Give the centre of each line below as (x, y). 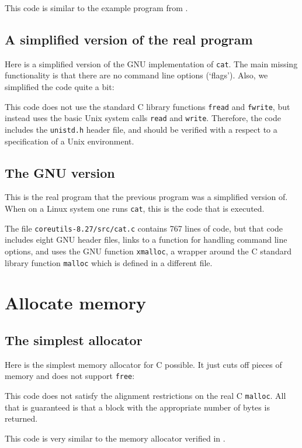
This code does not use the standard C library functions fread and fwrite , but (147, 106)
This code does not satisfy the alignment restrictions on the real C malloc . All (145, 396)
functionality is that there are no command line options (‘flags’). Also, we (136, 75)
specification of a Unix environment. (70, 141)
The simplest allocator (74, 340)
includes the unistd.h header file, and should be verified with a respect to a (141, 129)
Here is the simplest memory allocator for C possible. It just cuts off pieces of (143, 364)
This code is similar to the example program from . (96, 8)
